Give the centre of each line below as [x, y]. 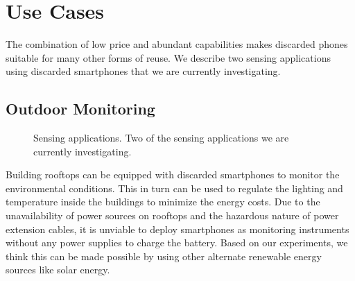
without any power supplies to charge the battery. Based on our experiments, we [177, 242]
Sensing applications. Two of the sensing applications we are [161, 138]
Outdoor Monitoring [80, 109]
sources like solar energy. [58, 270]
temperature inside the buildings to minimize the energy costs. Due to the [163, 202]
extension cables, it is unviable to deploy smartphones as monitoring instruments [177, 229]
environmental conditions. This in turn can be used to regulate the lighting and [174, 188]
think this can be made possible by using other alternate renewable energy [164, 256]
